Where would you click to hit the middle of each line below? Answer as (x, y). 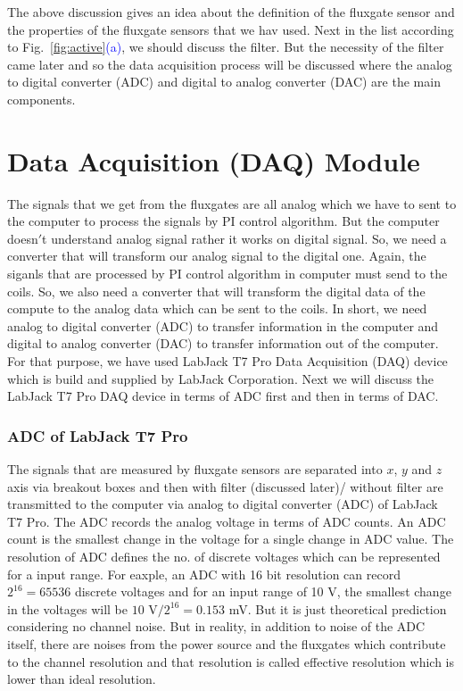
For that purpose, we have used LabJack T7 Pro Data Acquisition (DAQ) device (227, 361)
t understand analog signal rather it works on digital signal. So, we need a (244, 238)
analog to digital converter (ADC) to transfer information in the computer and (223, 325)
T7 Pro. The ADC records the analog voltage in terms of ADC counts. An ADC (227, 521)
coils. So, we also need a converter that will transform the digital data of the (216, 291)
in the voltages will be (68, 608)
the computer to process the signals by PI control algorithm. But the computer (223, 221)
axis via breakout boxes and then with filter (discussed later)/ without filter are (225, 486)
